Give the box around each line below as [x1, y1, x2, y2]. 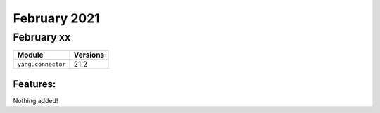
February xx [13, 31, 71, 44]
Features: [13, 78, 56, 90]
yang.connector [17, 60, 66, 68]
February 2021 [13, 11, 100, 26]
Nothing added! [13, 96, 58, 105]
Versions [73, 50, 105, 60]
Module [17, 50, 44, 60]
